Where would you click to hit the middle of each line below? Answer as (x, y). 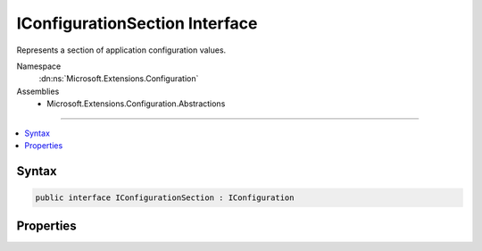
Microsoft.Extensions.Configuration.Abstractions (136, 104)
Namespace (39, 66)
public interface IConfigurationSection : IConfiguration (165, 197)
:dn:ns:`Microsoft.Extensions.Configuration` (119, 79)
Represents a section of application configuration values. (121, 50)
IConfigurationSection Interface (137, 23)
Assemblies (38, 91)
